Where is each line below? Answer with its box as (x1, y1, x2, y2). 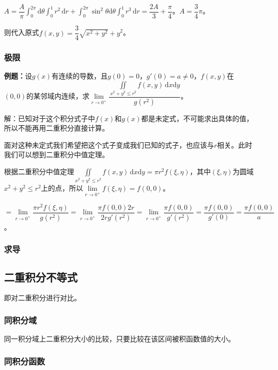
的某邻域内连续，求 (26, 91, 89, 101)
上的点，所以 (41, 182, 83, 193)
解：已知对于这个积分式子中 (4, 113, 95, 123)
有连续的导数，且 (51, 71, 108, 81)
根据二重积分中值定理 (4, 166, 74, 177)
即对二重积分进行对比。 (4, 292, 81, 303)
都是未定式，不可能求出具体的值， (141, 113, 253, 123)
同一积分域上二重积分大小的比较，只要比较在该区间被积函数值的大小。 (4, 333, 235, 344)
